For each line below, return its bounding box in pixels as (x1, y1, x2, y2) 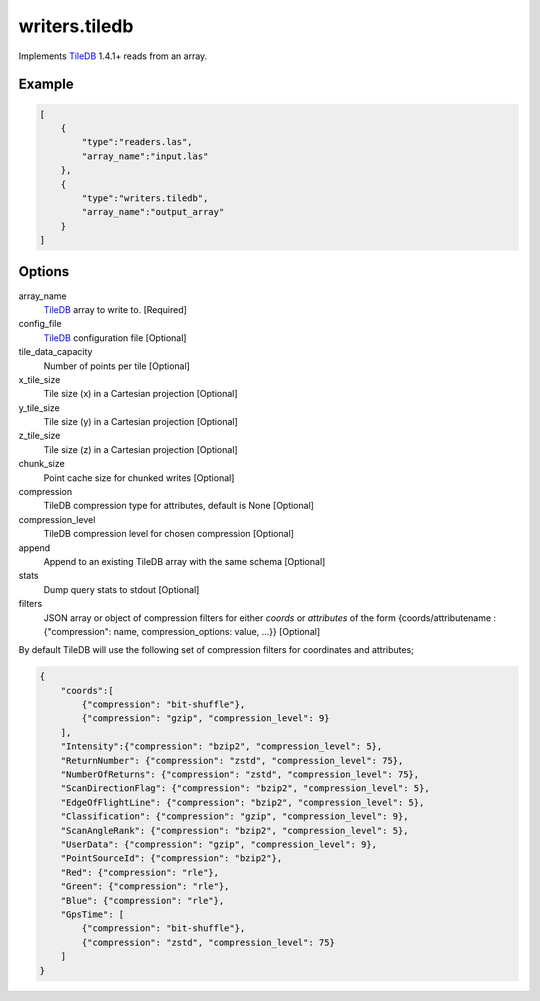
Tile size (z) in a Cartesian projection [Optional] (43, 443, 239, 455)
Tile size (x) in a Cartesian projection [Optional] (43, 388, 239, 400)
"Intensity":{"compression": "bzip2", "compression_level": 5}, (60, 741, 383, 752)
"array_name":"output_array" (81, 206, 225, 218)
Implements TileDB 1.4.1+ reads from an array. (18, 50, 208, 62)
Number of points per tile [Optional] (43, 360, 190, 372)
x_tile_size (18, 373, 61, 385)
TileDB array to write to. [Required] (43, 303, 187, 315)
